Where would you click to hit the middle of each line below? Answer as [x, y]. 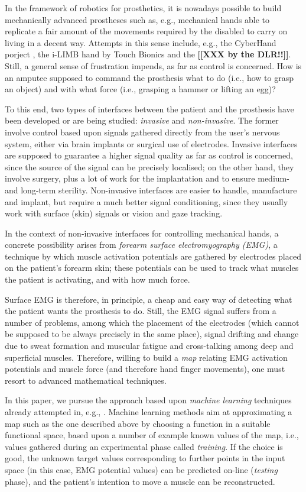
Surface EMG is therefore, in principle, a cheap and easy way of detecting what [149, 299]
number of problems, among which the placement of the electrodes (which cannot [152, 322]
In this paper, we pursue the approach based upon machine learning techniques [148, 400]
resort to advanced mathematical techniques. [86, 380]
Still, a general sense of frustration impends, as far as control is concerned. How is [153, 65]
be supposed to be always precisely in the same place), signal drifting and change [152, 334]
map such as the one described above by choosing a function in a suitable [138, 423]
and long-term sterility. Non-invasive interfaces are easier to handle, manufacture [151, 190]
